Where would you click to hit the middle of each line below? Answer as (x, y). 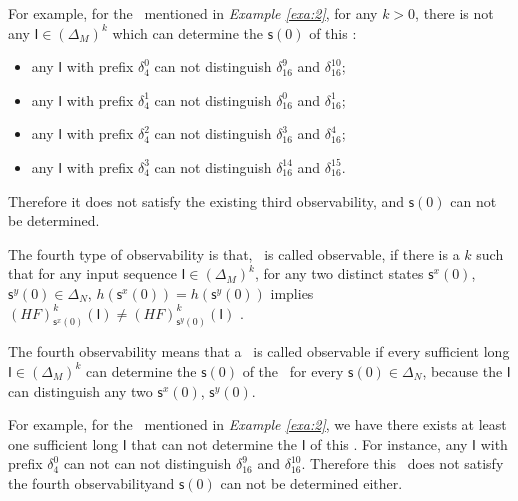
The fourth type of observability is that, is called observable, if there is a (234, 253)
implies (292, 292)
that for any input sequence (92, 273)
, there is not (454, 13)
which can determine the (187, 32)
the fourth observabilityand (91, 482)
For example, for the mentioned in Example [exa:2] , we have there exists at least (257, 424)
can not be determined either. (311, 482)
